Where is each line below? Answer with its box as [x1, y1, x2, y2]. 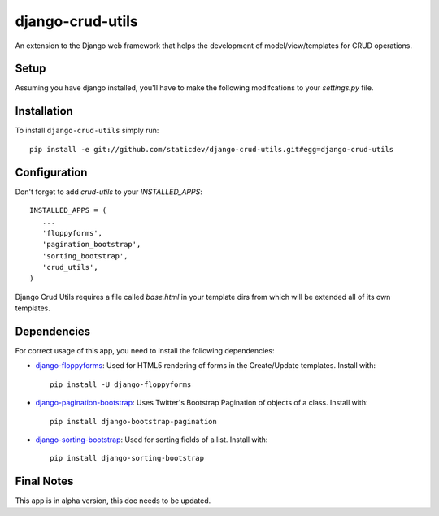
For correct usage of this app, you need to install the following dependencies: [15, 346, 275, 356]
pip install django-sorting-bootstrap [50, 453, 205, 463]
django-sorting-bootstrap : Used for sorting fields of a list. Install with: [35, 435, 268, 444]
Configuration [15, 165, 88, 179]
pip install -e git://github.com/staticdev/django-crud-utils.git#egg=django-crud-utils [29, 145, 394, 154]
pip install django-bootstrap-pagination [50, 417, 217, 426]
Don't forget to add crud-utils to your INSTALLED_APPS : [15, 187, 203, 197]
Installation [15, 104, 73, 118]
